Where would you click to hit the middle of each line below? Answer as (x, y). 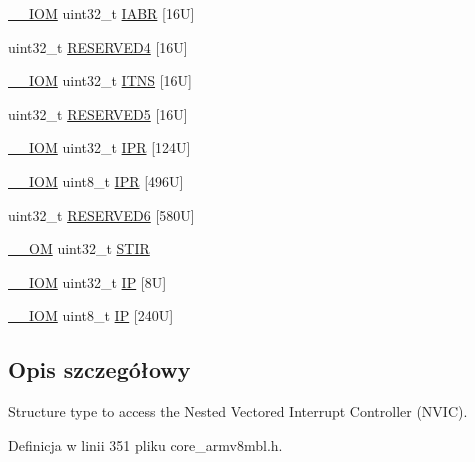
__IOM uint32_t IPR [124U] (99, 147)
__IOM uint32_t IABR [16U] (101, 13)
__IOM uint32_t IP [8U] (87, 281)
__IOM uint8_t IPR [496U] (96, 180)
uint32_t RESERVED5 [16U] (98, 113)
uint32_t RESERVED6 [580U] (101, 214)
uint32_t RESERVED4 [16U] (98, 46)
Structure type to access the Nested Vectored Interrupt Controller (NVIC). (238, 411)
